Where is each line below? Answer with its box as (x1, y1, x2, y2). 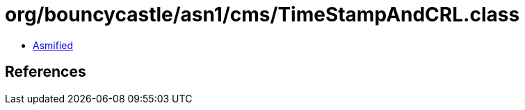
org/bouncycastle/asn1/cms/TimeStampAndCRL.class (5, 3, 520, 26)
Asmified (33, 39, 74, 51)
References (5, 63, 86, 81)
